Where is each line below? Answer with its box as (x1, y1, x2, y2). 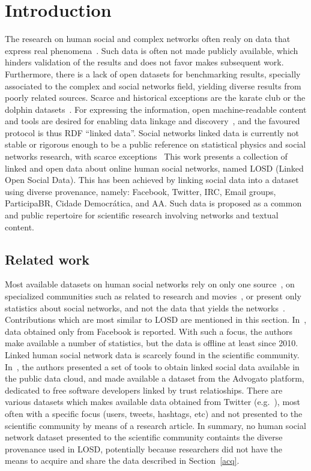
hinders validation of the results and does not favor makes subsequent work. (5, 56, 284, 68)
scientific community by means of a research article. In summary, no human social (5, 419, 306, 431)
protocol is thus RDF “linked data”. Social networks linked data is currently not (5, 126, 299, 139)
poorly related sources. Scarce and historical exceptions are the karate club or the (5, 91, 306, 104)
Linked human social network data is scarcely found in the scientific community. (5, 348, 300, 361)
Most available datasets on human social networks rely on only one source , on (5, 278, 295, 290)
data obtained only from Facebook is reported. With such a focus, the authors (5, 325, 293, 337)
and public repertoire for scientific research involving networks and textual (5, 209, 279, 221)
